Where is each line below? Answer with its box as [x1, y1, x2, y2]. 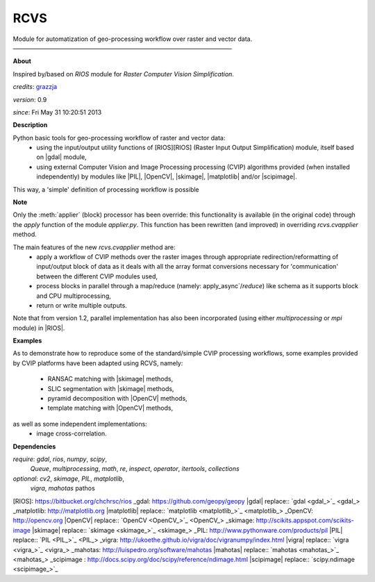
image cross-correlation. [36, 429, 107, 438]
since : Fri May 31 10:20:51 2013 [12, 108, 102, 116]
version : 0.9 [12, 95, 47, 103]
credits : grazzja [12, 83, 58, 91]
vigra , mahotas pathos [30, 484, 95, 492]
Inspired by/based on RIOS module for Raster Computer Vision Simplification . [12, 69, 234, 78]
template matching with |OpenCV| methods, [47, 404, 174, 413]
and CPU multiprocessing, [36, 292, 111, 300]
